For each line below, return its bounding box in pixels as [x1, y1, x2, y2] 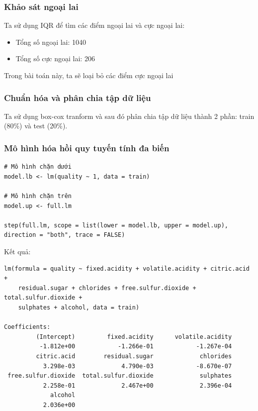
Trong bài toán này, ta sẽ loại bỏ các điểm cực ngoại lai [4, 70, 173, 80]
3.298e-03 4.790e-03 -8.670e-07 [43, 362, 232, 370]
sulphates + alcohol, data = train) [18, 304, 140, 311]
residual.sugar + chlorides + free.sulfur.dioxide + [18, 284, 196, 292]
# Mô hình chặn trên [4, 193, 72, 200]
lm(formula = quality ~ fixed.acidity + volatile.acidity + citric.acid [4, 265, 250, 272]
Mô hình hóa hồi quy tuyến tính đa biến [4, 141, 170, 154]
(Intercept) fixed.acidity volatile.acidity [36, 333, 232, 340]
